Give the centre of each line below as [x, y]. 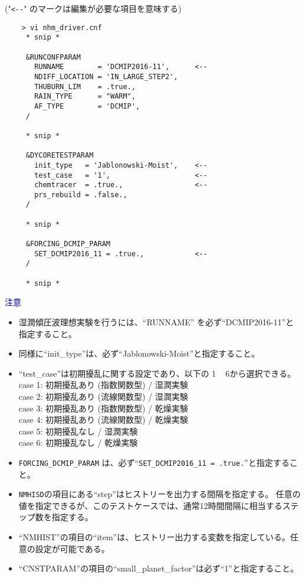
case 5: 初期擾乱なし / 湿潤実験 [78, 431]
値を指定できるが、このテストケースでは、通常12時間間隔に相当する [150, 505]
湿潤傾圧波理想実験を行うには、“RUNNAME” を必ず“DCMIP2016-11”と [156, 321]
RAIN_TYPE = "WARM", [85, 97]
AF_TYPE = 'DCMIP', [87, 106]
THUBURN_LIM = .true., [85, 86]
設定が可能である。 [72, 548]
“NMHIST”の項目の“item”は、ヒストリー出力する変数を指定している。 [154, 537]
